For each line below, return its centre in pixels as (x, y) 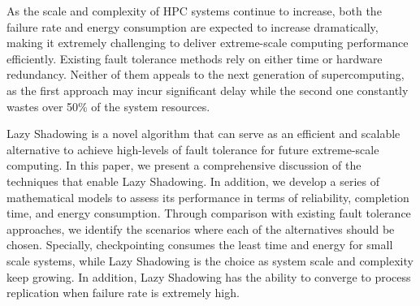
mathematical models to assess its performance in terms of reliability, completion (208, 197)
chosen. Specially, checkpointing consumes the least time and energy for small (200, 245)
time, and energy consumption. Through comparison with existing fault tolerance (209, 213)
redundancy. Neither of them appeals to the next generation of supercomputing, (206, 74)
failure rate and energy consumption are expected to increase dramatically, (193, 26)
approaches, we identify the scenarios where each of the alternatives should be (201, 228)
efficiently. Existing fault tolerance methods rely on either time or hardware (195, 58)
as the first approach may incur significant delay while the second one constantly (208, 90)
